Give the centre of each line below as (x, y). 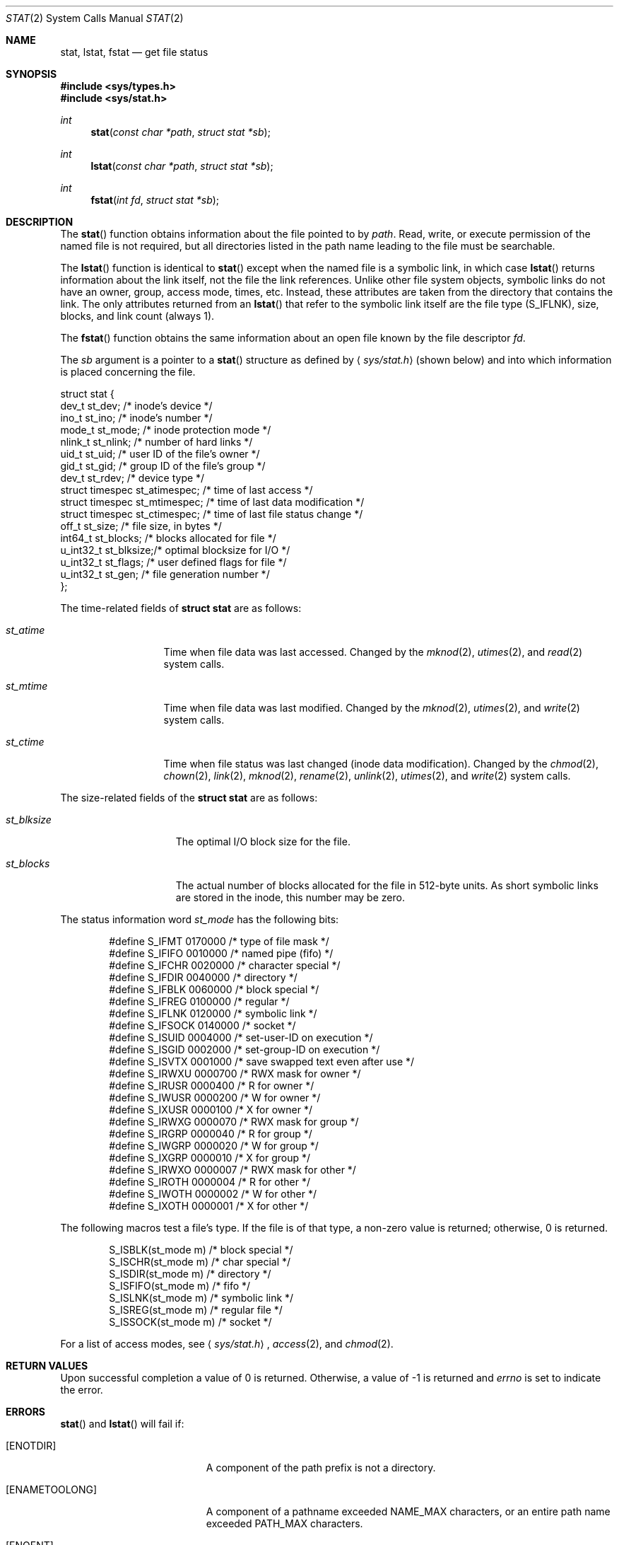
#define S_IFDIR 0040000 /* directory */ (203, 977)
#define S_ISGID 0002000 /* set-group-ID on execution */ (244, 1049)
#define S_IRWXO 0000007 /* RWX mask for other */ (232, 1170)
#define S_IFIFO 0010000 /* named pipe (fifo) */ (221, 953)
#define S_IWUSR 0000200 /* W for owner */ (215, 1098)
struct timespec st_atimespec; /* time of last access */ (187, 490)
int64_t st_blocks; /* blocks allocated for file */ (168, 538)
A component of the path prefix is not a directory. (321, 1468)
